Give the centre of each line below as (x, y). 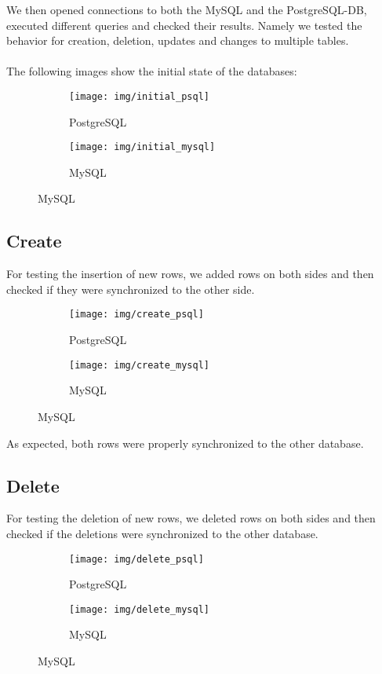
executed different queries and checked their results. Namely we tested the (184, 25)
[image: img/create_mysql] (139, 365)
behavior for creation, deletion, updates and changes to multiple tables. (178, 40)
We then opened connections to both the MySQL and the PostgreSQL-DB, (187, 9)
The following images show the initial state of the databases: (152, 71)
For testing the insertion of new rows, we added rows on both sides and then (190, 274)
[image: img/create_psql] (136, 315)
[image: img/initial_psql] (139, 96)
